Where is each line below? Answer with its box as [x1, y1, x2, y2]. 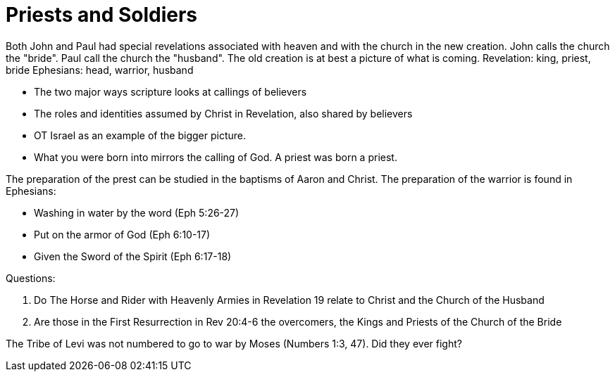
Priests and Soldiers [6, 3, 198, 27]
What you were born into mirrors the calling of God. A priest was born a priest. [34, 151, 397, 163]
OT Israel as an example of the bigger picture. [34, 129, 246, 141]
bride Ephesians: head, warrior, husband [6, 63, 194, 76]
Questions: [6, 271, 56, 284]
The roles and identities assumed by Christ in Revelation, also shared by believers [34, 107, 413, 120]
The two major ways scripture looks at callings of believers [34, 85, 307, 98]
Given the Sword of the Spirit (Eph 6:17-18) [34, 250, 232, 262]
